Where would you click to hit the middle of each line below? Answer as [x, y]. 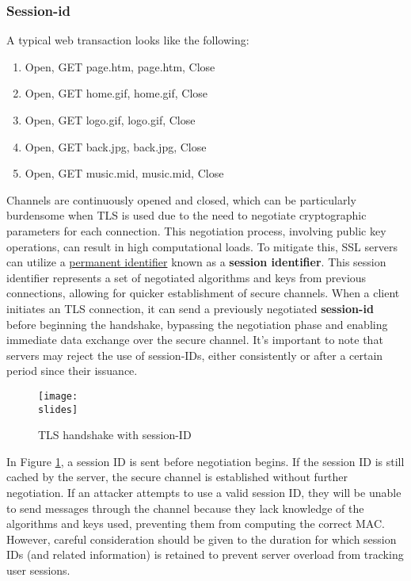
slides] [58, 409]
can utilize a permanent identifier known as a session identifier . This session [196, 262]
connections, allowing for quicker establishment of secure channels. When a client [203, 293]
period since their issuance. [72, 371]
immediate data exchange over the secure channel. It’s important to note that [195, 340]
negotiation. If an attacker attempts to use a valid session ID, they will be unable [204, 492]
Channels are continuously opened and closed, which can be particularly [181, 199]
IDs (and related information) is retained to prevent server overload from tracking [205, 554]
